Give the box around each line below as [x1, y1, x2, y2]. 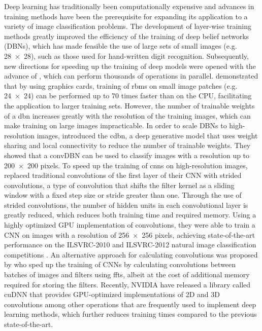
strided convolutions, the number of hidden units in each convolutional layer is [4, 199, 248, 210]
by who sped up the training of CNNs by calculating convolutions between [4, 259, 236, 270]
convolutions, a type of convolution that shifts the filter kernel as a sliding [4, 179, 235, 190]
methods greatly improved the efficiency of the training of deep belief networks [4, 30, 249, 41]
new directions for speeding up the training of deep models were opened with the [4, 60, 256, 71]
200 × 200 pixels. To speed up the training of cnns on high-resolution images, [4, 160, 248, 170]
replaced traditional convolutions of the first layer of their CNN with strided [4, 170, 242, 180]
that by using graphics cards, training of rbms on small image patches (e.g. [4, 80, 238, 91]
